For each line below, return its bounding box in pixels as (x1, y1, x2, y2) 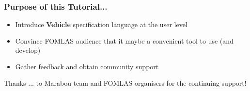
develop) (15, 45, 41, 55)
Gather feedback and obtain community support (15, 61, 159, 71)
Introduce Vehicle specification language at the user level (15, 19, 187, 30)
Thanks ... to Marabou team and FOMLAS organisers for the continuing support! (4, 77, 247, 88)
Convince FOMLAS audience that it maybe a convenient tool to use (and (15, 35, 234, 45)
